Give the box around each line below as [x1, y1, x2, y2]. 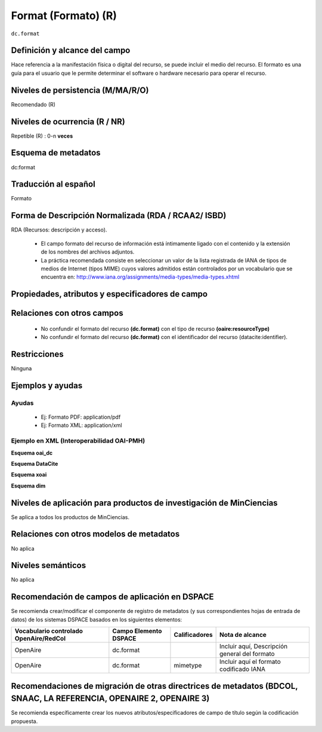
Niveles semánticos [11, 560, 86, 571]
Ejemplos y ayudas [11, 380, 83, 391]
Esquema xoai [11, 471, 47, 478]
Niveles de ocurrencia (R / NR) [11, 117, 125, 127]
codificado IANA [219, 665, 265, 673]
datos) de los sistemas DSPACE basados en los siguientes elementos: [11, 616, 182, 623]
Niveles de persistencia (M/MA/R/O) [11, 85, 149, 95]
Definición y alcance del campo [11, 45, 131, 56]
